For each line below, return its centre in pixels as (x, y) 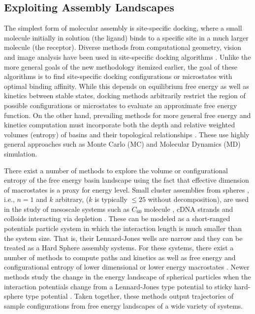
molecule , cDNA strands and (189, 209)
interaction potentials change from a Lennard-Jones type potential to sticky (118, 286)
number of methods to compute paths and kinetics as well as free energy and (120, 257)
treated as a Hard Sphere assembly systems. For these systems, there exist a (119, 248)
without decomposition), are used (198, 199)
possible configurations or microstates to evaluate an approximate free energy (121, 105)
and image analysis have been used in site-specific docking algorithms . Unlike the (127, 57)
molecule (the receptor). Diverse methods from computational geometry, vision (123, 47)
